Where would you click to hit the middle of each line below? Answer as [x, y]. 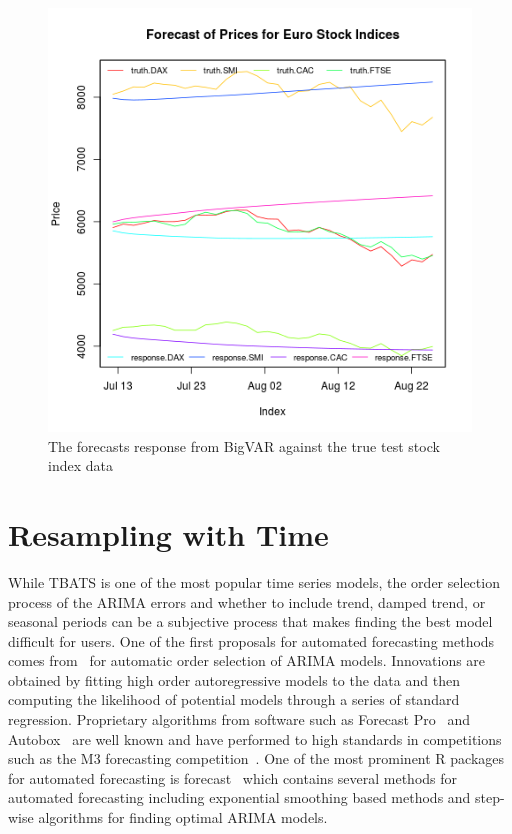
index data [80, 465]
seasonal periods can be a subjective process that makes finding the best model [250, 621]
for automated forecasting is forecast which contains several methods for [233, 777]
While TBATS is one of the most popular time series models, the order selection [254, 581]
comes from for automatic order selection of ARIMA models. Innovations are [247, 660]
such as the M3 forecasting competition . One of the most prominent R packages [256, 758]
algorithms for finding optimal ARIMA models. [183, 817]
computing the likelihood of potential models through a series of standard [234, 699]
